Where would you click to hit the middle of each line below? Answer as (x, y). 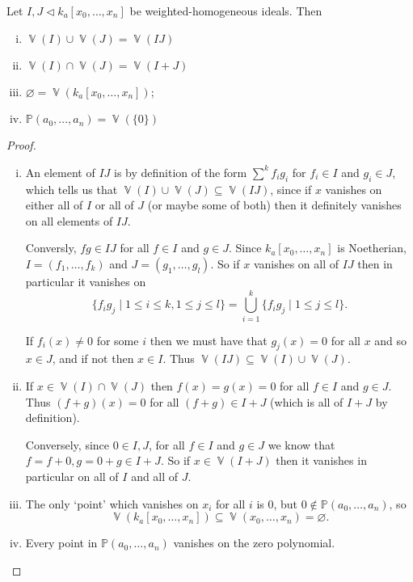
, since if (291, 189)
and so (391, 340)
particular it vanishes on (86, 281)
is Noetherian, (372, 248)
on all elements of (69, 220)
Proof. (21, 145)
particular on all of (72, 477)
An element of (60, 172)
